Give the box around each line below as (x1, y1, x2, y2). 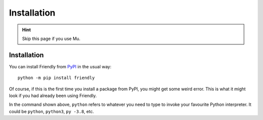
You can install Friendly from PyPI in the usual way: (9, 63, 112, 69)
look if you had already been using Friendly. (9, 93, 97, 99)
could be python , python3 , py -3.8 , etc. (9, 108, 94, 114)
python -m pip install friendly (18, 75, 95, 80)
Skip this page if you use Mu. (22, 36, 80, 41)
